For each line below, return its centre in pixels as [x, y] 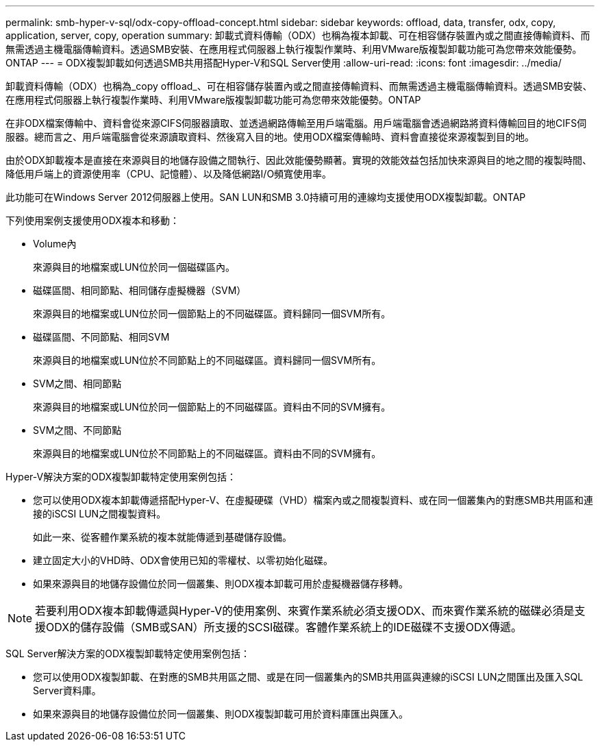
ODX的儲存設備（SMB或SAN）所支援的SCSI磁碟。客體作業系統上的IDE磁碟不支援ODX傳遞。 [284, 627]
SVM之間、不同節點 [77, 430]
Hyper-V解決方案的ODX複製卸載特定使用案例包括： [121, 477]
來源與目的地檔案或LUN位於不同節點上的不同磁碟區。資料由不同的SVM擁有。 [207, 453]
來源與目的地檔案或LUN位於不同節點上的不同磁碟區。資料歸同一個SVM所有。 [207, 360]
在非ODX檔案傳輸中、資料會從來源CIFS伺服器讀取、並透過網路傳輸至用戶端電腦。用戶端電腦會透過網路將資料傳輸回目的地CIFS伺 [296, 123]
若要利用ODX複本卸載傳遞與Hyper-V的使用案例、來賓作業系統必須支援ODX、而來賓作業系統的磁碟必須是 [305, 611]
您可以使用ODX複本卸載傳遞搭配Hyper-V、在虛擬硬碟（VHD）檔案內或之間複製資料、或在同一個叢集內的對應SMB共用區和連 [313, 500]
